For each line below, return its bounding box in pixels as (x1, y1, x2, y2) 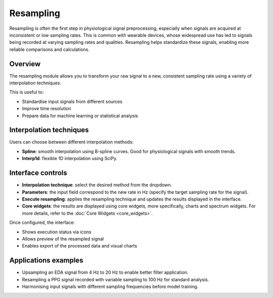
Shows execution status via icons (22, 229, 92, 235)
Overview (9, 60, 41, 68)
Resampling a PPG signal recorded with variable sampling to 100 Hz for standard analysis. (22, 276, 209, 282)
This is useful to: (9, 89, 44, 95)
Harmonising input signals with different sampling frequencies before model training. (22, 283, 199, 289)
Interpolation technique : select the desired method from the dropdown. (22, 182, 172, 188)
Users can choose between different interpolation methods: (9, 139, 134, 145)
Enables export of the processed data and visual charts (22, 243, 138, 249)
